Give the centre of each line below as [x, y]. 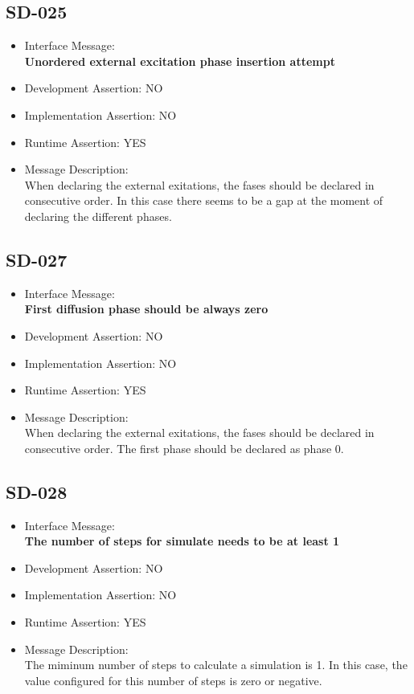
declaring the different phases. [98, 216]
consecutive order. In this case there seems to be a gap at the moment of [204, 200]
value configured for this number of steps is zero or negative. [173, 680]
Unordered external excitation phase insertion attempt [180, 61]
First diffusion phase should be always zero [146, 309]
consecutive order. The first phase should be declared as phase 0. [184, 448]
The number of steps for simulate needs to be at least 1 [182, 541]
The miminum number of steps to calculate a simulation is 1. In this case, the [216, 665]
